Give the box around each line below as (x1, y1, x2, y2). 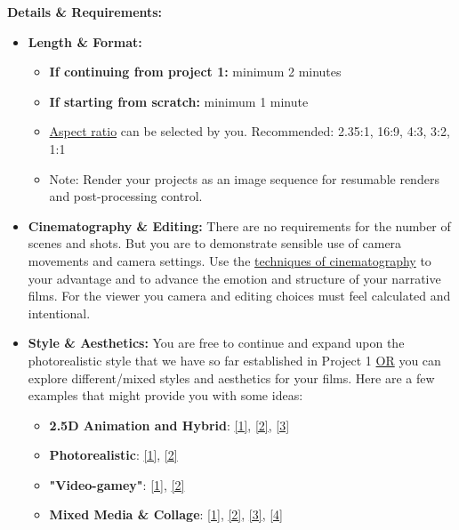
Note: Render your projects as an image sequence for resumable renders (49, 169, 439, 188)
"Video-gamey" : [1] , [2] (49, 475, 185, 494)
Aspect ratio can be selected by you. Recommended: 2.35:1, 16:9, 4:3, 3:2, (49, 122, 450, 141)
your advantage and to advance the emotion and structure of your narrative (28, 269, 441, 287)
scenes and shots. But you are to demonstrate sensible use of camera (28, 234, 402, 253)
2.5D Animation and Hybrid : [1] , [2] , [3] (49, 415, 290, 434)
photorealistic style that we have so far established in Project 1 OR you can (28, 350, 441, 369)
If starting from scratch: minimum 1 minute (49, 92, 309, 110)
